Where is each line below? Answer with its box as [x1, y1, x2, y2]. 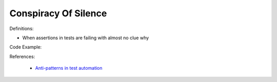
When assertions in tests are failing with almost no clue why [22, 35, 149, 41]
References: [9, 53, 35, 60]
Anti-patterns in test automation [35, 65, 103, 71]
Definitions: [9, 25, 34, 32]
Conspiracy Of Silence [9, 8, 107, 19]
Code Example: [9, 44, 42, 50]
